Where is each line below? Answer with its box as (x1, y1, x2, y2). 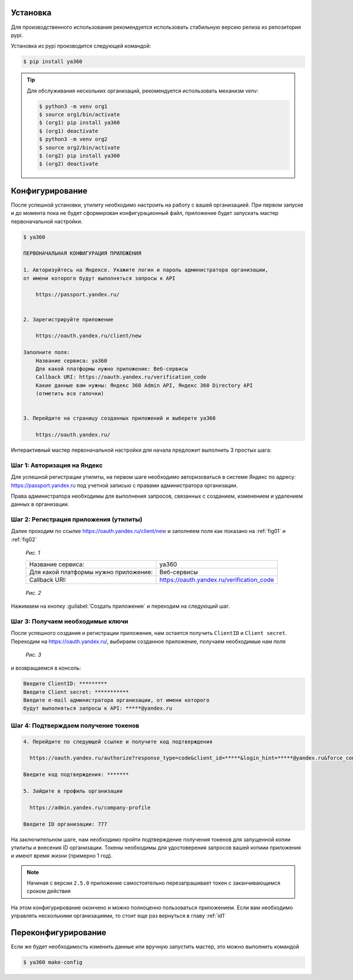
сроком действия (26, 888, 71, 895)
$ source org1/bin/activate (39, 111, 120, 118)
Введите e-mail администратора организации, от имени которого (23, 697, 210, 704)
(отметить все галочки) (35, 390, 104, 397)
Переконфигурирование (11, 928, 106, 938)
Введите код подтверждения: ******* (23, 772, 129, 778)
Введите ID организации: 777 (23, 820, 108, 827)
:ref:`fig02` (11, 536, 38, 543)
